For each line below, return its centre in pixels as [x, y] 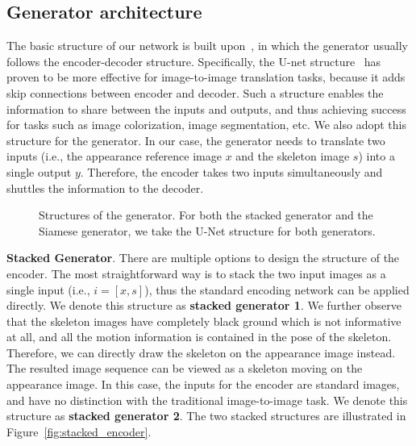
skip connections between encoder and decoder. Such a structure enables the [195, 92]
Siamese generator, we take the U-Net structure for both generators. [207, 230]
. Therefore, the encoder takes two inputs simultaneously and [231, 171]
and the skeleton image [293, 156]
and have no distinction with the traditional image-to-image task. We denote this [207, 400]
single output [39, 171]
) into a [376, 156]
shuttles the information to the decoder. [105, 188]
